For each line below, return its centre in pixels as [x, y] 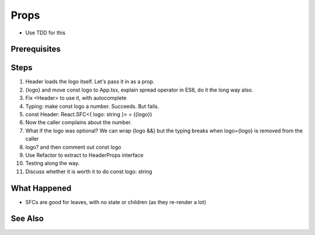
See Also [27, 219]
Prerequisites [36, 49]
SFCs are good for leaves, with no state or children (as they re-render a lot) [116, 202]
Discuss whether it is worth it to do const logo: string [89, 171]
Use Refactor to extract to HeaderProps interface [85, 155]
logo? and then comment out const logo [73, 147]
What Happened [41, 188]
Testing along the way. [52, 163]
